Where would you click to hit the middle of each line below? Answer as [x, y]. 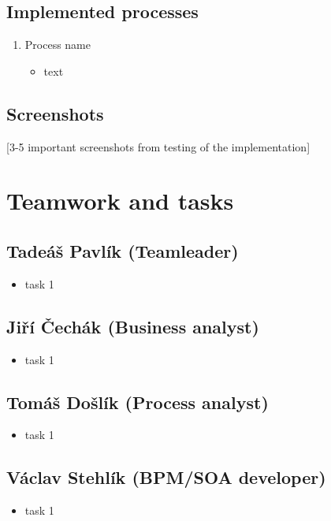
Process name [58, 45]
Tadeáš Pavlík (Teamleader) [123, 250]
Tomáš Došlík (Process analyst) [138, 402]
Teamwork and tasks [120, 201]
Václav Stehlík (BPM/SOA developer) [166, 477]
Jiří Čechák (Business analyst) [133, 326]
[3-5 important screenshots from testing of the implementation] [158, 146]
